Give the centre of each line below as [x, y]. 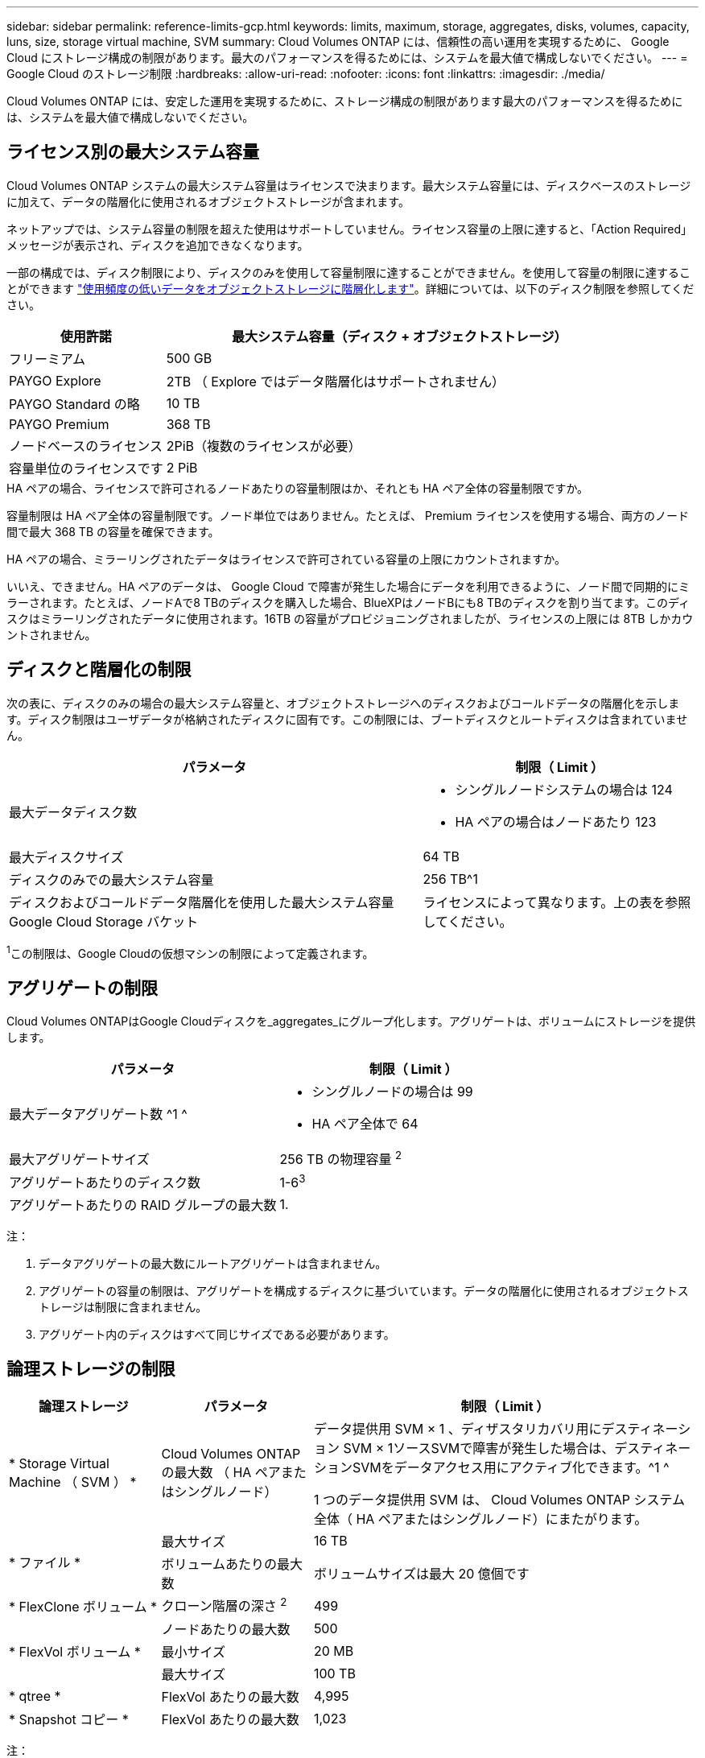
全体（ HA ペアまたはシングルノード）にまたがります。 [480, 1519]
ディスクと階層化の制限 [99, 670]
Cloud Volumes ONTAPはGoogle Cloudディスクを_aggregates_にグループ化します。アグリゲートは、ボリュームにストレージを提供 [351, 1021]
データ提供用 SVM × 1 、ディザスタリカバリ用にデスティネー [496, 1429]
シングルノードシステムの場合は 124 [564, 789]
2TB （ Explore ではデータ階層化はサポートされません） [335, 381]
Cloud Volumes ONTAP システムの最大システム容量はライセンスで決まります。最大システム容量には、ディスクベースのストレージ [349, 185]
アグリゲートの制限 [82, 988]
